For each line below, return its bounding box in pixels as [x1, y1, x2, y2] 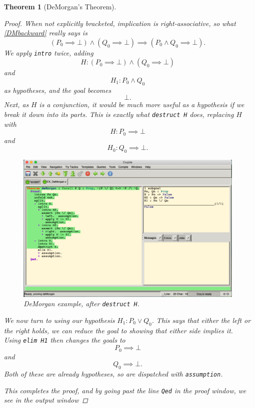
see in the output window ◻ [4, 395, 88, 405]
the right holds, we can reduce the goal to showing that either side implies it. [4, 325, 233, 335]
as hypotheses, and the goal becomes [4, 85, 111, 95]
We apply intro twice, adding [4, 47, 93, 58]
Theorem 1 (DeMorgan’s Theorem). [4, 1, 116, 11]
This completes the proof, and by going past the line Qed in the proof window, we [4, 385, 246, 395]
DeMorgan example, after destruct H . [24, 298, 140, 309]
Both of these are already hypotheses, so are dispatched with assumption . [4, 368, 223, 379]
